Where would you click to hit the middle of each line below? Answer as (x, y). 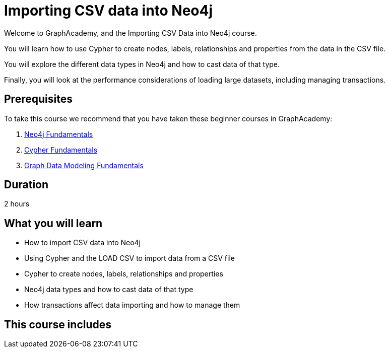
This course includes (58, 324)
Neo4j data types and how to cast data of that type (109, 290)
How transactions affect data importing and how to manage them (132, 305)
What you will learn (53, 223)
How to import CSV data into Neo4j (83, 243)
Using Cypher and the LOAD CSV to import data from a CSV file (129, 258)
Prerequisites (38, 99)
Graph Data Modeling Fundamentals (84, 165)
